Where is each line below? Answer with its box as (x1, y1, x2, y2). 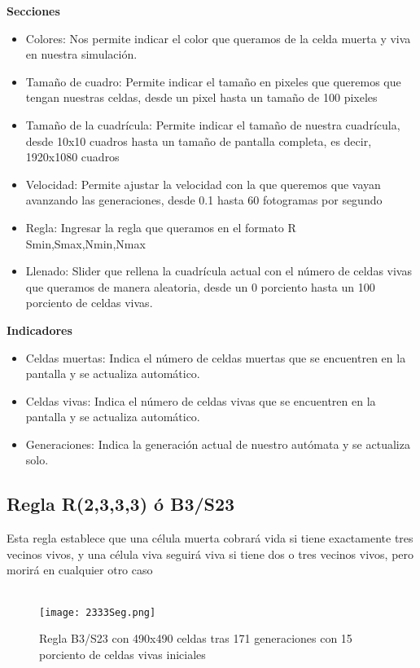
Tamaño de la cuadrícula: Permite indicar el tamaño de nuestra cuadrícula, (25, 116, 400, 133)
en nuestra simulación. (25, 46, 138, 63)
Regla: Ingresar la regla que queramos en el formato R (25, 218, 296, 235)
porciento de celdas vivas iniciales (39, 645, 206, 662)
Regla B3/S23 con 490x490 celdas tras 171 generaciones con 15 (39, 630, 352, 647)
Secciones (7, 2, 60, 19)
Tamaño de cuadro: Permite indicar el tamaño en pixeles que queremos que (25, 73, 401, 90)
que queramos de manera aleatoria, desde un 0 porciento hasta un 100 (25, 278, 375, 295)
